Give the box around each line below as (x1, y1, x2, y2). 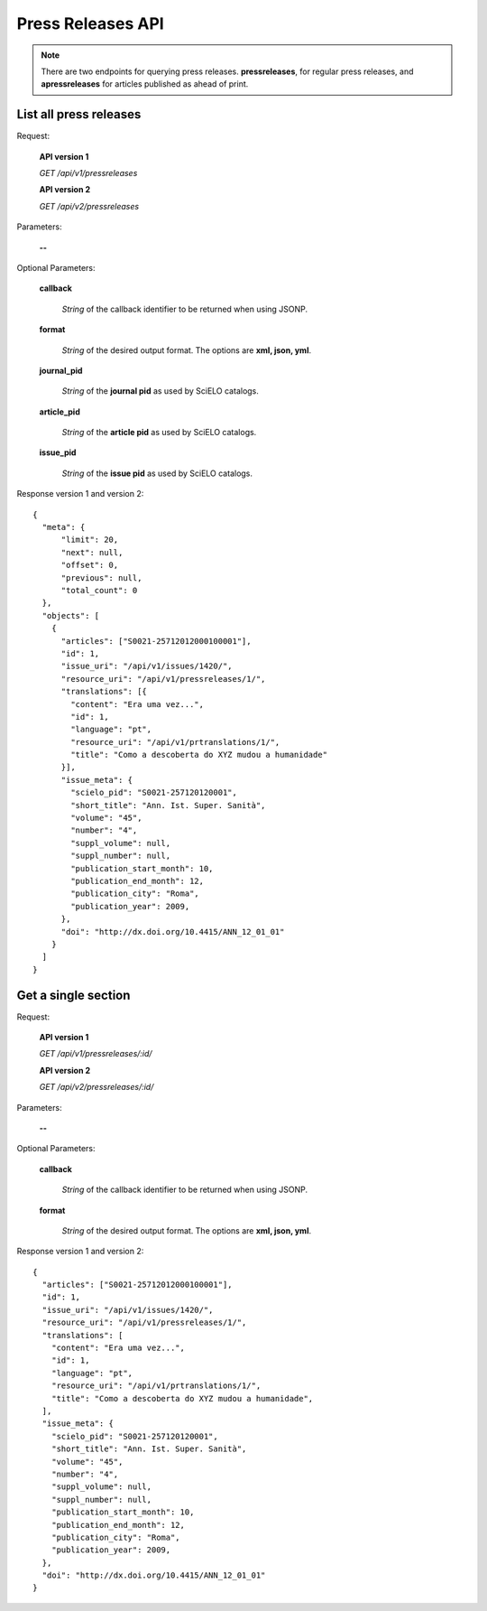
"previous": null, (60, 573, 142, 582)
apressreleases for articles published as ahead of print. (41, 79, 249, 89)
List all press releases (16, 107, 142, 122)
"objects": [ (41, 610, 100, 620)
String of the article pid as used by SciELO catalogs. (61, 427, 257, 438)
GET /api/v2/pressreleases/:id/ (39, 1082, 154, 1093)
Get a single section (16, 987, 131, 1002)
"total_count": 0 (60, 585, 138, 595)
